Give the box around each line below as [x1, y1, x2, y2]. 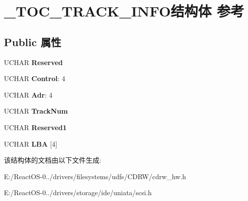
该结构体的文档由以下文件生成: [4, 155, 101, 165]
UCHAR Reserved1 [4, 122, 67, 132]
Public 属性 [4, 34, 61, 49]
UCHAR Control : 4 [4, 73, 65, 84]
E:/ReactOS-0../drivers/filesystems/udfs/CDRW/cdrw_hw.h [4, 171, 186, 181]
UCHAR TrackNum [4, 106, 68, 116]
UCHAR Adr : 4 [4, 89, 53, 100]
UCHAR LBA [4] [4, 138, 57, 149]
